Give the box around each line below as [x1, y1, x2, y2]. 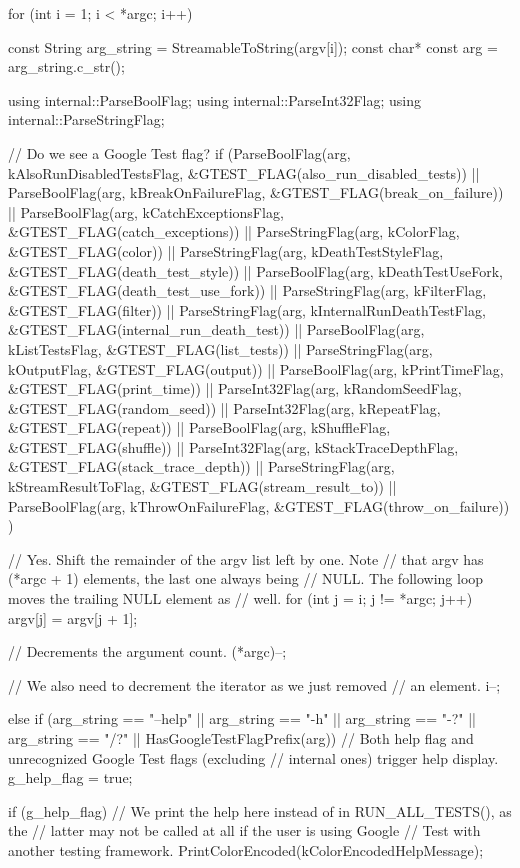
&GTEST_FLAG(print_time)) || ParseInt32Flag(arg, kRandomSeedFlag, [8, 378, 462, 399]
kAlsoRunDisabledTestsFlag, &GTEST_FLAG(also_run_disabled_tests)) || [8, 162, 480, 183]
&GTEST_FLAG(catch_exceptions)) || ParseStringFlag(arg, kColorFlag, [8, 221, 460, 242]
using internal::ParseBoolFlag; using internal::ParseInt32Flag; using [8, 89, 422, 110]
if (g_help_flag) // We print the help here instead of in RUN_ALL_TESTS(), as [8, 800, 512, 821]
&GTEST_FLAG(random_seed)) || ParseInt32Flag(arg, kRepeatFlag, [8, 397, 441, 418]
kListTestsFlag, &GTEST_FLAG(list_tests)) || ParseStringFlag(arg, [8, 338, 433, 359]
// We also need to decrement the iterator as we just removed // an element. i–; [8, 674, 501, 695]
